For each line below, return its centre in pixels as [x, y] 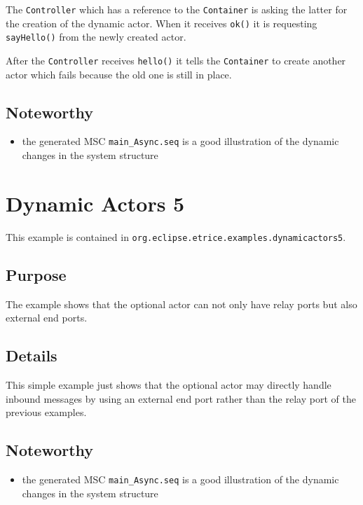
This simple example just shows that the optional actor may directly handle [169, 385]
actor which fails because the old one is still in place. [119, 74]
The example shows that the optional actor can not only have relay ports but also [181, 304]
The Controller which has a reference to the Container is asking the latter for [177, 9]
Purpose [36, 274]
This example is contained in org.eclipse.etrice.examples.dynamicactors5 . [176, 236]
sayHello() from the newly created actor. [96, 37]
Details [32, 355]
